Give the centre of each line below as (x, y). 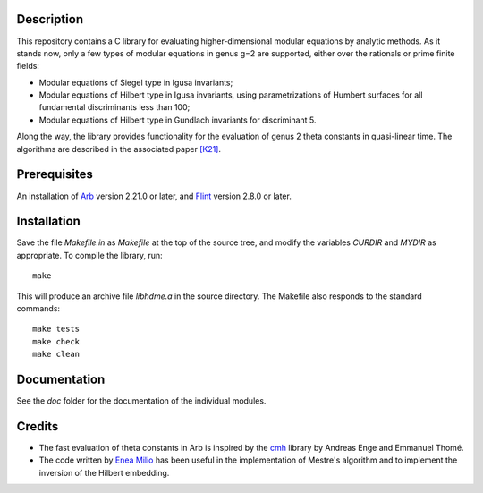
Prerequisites (55, 174)
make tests (56, 329)
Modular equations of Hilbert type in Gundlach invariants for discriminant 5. (178, 120)
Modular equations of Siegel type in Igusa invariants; (136, 82)
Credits (38, 426)
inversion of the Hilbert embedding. (104, 472)
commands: (38, 309)
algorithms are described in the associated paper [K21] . (119, 149)
